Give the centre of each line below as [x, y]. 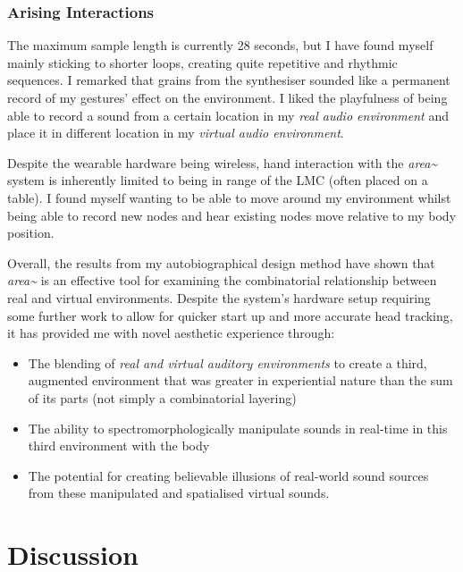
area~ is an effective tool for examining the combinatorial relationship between [222, 280]
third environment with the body [119, 446]
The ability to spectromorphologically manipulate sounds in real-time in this [238, 428]
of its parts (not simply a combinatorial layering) [162, 397]
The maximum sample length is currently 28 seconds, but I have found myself [220, 45]
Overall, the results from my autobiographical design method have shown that [221, 262]
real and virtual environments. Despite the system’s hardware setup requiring [219, 297]
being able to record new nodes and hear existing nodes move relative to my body [232, 215]
